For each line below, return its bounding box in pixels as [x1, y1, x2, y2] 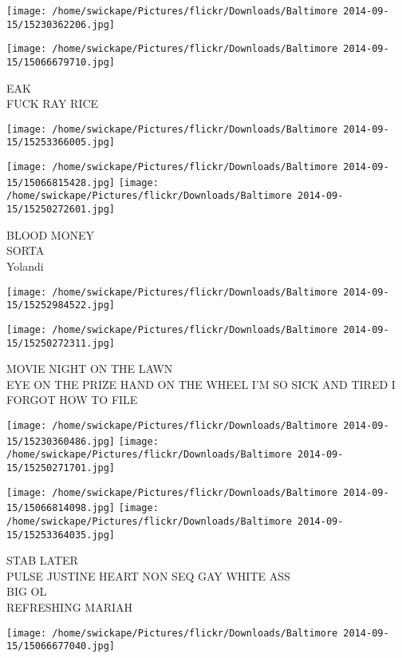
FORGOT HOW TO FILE [6, 391, 138, 408]
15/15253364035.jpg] [6, 529, 116, 541]
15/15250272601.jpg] [6, 204, 116, 216]
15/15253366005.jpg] [6, 137, 116, 149]
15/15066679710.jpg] [6, 56, 116, 68]
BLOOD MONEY [6, 226, 95, 243]
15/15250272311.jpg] [6, 337, 116, 349]
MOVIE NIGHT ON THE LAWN [6, 360, 173, 377]
